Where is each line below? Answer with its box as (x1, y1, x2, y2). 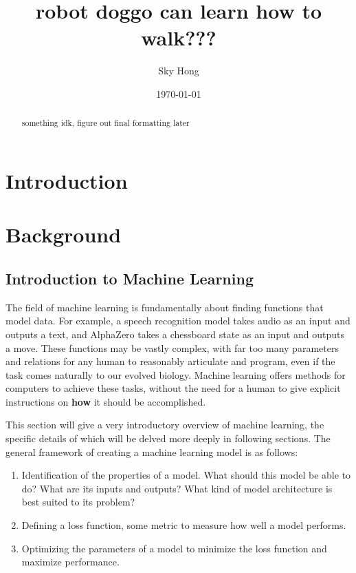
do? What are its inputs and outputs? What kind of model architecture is (21, 481, 333, 495)
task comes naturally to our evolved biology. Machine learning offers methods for (5, 367, 346, 382)
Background (5, 220, 122, 249)
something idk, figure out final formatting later (21, 117, 190, 129)
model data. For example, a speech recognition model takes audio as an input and (5, 313, 351, 328)
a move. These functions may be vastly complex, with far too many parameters (5, 340, 339, 355)
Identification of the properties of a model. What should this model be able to (21, 468, 351, 482)
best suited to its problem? (21, 494, 135, 509)
